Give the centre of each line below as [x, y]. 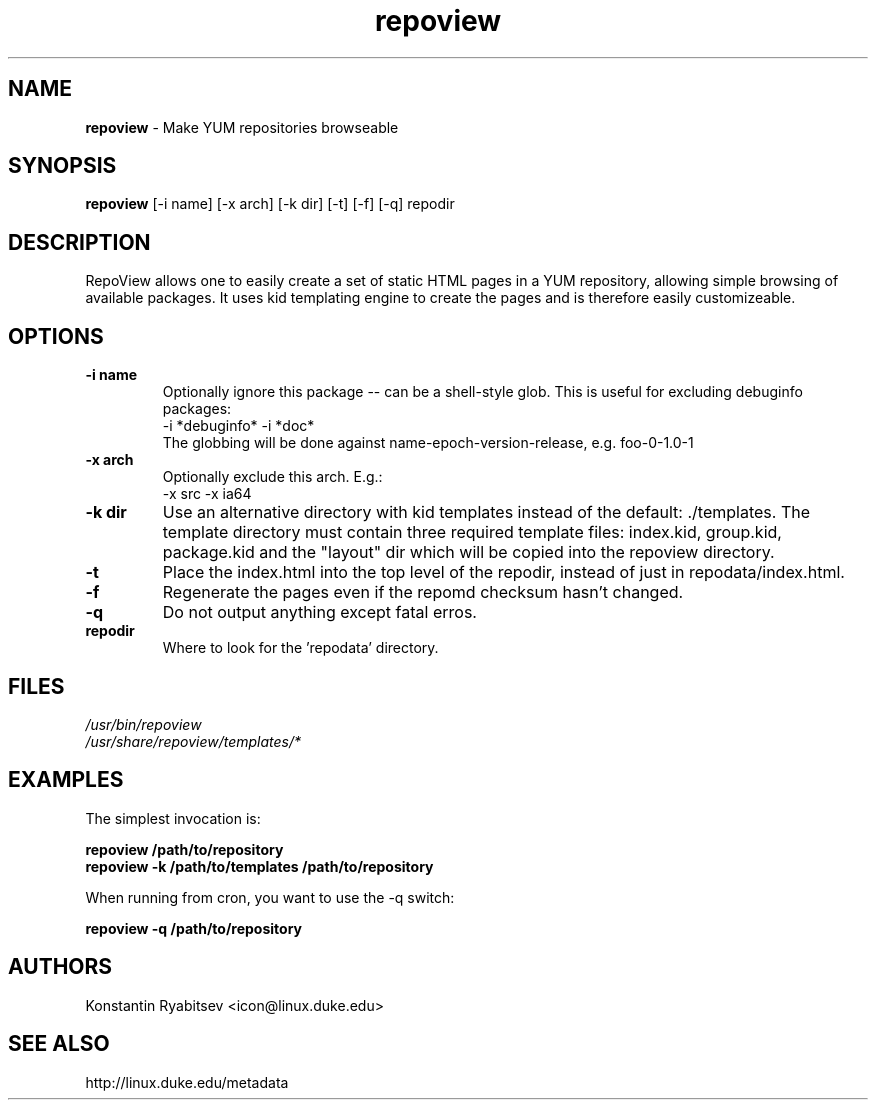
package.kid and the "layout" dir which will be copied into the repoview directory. [468, 552]
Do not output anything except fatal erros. [319, 612]
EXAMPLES [66, 780]
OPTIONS [56, 336]
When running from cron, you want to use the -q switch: [270, 897]
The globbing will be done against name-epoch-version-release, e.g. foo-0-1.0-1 [428, 443]
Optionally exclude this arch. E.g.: [272, 477]
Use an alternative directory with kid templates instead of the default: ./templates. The [486, 512]
